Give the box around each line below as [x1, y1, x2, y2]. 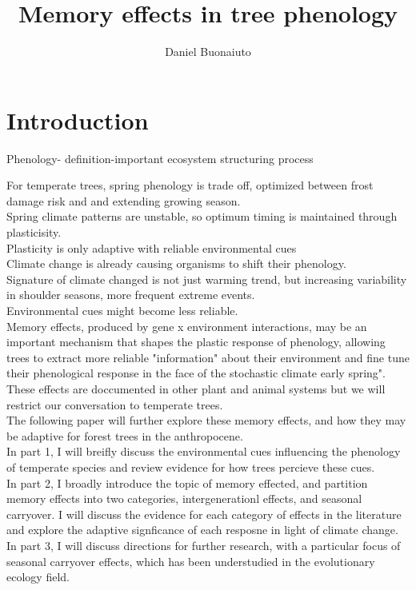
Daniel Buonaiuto [165, 43, 251, 60]
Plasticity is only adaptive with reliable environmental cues [6, 239, 297, 256]
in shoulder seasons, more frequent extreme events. [6, 286, 255, 303]
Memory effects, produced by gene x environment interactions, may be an [6, 317, 367, 334]
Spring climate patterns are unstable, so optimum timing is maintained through [6, 208, 398, 225]
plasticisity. [6, 224, 62, 241]
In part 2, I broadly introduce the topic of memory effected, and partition [6, 474, 368, 491]
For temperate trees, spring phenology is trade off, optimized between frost [6, 177, 374, 193]
